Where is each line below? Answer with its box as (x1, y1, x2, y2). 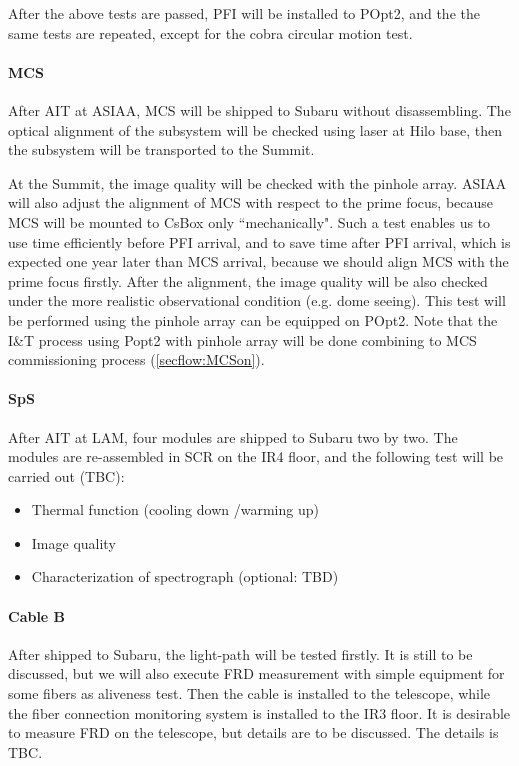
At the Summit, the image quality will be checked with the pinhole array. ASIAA (8, 172, 507, 193)
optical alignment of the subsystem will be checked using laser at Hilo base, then (8, 119, 502, 140)
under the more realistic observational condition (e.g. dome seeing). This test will (8, 290, 506, 311)
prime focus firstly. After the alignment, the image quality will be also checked (8, 270, 488, 291)
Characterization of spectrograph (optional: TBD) (31, 566, 339, 587)
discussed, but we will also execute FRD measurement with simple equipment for (8, 663, 505, 684)
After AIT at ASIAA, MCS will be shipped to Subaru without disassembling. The (8, 99, 511, 120)
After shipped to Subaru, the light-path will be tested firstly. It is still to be (8, 643, 473, 664)
